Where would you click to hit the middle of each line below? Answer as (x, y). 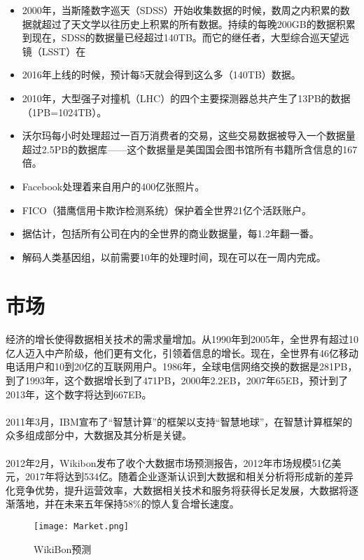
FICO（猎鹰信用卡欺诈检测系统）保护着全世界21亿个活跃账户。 (167, 210)
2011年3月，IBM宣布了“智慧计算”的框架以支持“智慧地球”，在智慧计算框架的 (179, 421)
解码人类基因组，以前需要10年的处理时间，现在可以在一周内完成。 (174, 257)
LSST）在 (64, 51)
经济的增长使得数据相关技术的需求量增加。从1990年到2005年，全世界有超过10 (182, 339)
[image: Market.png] (82, 526)
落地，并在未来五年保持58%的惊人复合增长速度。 (127, 504)
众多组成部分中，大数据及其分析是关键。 (99, 435)
